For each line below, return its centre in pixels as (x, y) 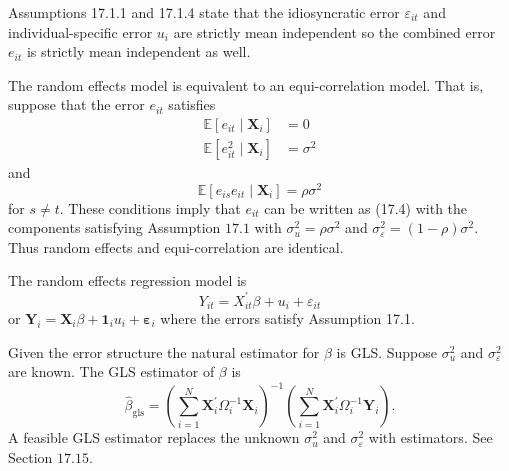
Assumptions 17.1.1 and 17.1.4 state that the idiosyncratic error (204, 12)
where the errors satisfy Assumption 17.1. (287, 318)
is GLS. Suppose (386, 351)
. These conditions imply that (150, 207)
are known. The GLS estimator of (111, 371)
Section (30, 456)
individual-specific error (80, 31)
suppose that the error (76, 104)
